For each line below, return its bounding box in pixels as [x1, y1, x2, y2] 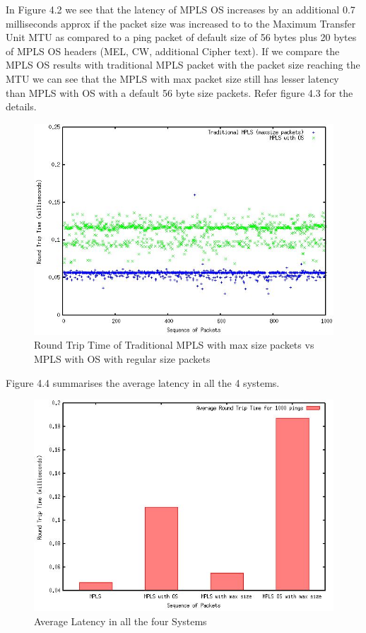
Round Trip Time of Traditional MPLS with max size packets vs [34, 337, 314, 352]
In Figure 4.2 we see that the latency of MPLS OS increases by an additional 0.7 [6, 2, 355, 16]
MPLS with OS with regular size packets [34, 351, 211, 366]
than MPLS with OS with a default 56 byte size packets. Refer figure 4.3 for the [6, 85, 353, 100]
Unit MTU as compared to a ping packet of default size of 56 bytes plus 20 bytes [6, 30, 357, 45]
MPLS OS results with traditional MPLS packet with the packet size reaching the [6, 57, 360, 72]
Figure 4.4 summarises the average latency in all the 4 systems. [6, 375, 280, 390]
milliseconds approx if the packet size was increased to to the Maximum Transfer [6, 16, 356, 30]
